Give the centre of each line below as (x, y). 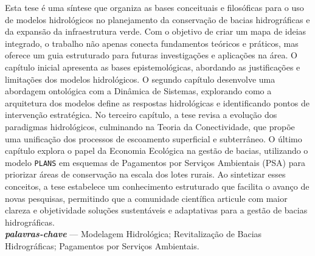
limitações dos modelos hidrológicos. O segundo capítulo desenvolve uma (140, 79)
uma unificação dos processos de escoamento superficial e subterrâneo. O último (154, 138)
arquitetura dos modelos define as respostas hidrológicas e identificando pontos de (157, 102)
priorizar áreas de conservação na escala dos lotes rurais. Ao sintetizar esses (145, 174)
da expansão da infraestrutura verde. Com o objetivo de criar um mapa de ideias (156, 31)
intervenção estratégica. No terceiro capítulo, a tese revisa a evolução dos (141, 115)
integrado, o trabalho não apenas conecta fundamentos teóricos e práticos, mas (152, 43)
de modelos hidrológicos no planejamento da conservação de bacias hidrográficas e (157, 19)
